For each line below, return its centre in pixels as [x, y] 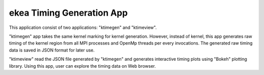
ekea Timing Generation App [68, 13]
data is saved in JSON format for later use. [52, 50]
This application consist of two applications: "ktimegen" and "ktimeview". [83, 27]
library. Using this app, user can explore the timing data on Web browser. [82, 66]
